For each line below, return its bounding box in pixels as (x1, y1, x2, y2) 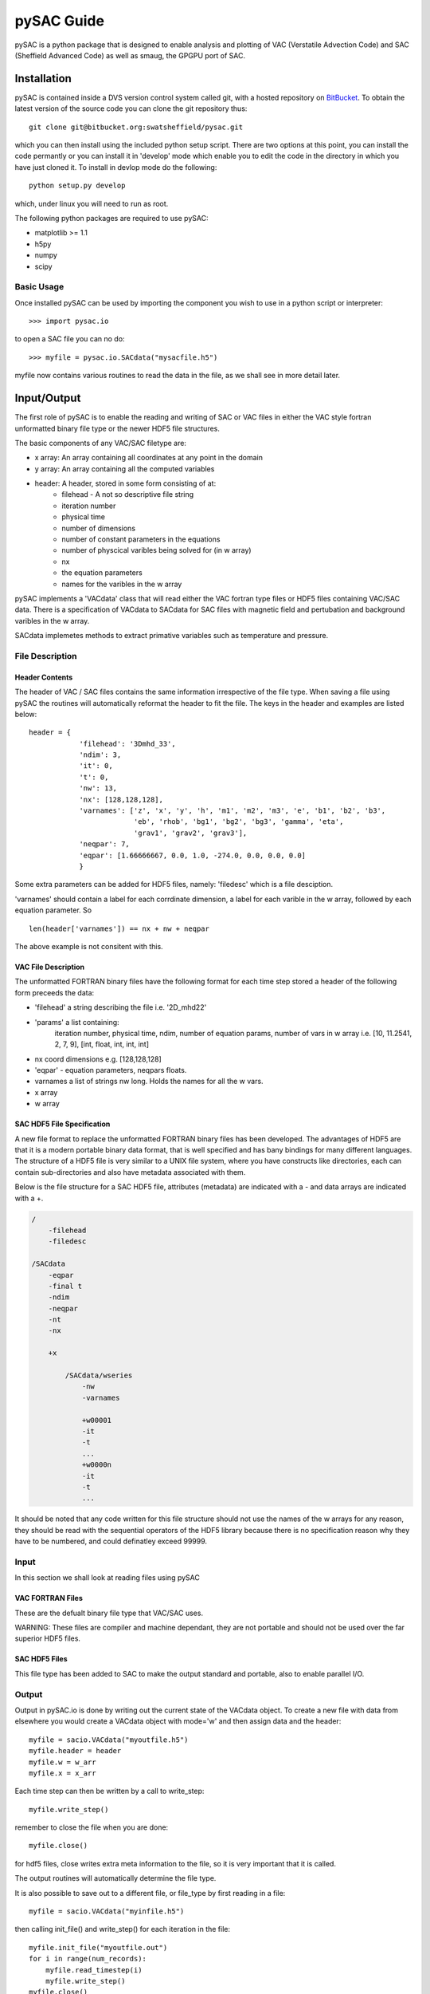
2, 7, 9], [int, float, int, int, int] (54, 1039, 150, 1049)
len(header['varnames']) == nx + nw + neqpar (29, 924, 210, 933)
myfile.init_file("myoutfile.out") (29, 1943, 168, 1952)
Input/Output (14, 392, 81, 405)
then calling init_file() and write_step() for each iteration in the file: (14, 1925, 231, 1934)
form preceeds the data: (14, 987, 95, 997)
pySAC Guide (14, 12, 105, 30)
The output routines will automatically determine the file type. (14, 1874, 217, 1883)
